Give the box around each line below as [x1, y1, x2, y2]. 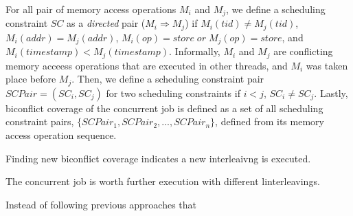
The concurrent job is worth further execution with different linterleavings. [5, 174, 320, 188]
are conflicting [273, 44, 333, 58]
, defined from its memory [215, 114, 324, 129]
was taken [306, 58, 348, 72]
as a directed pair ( [67, 16, 146, 30]
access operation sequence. [5, 128, 117, 142]
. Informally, [169, 44, 220, 58]
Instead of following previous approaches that [5, 197, 196, 211]
